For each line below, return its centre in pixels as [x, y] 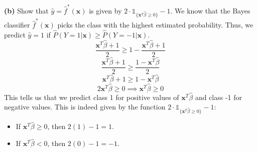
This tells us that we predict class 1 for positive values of [92, 97]
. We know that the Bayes [210, 10]
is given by [105, 10]
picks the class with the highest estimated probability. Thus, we [155, 25]
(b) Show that [26, 10]
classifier [17, 25]
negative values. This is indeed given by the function [85, 107]
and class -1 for [219, 97]
